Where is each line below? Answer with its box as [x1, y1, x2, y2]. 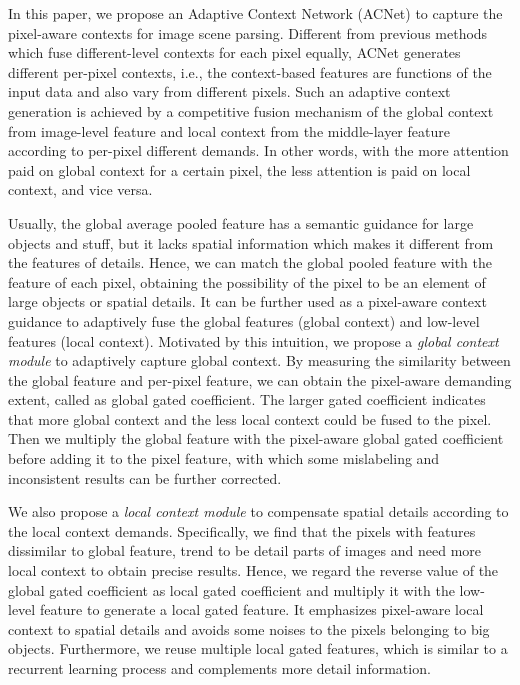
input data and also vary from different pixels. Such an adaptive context [8, 81, 451, 102]
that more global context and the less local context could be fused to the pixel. [8, 408, 492, 429]
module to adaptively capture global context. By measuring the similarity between [8, 350, 511, 371]
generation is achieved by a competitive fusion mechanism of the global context [8, 100, 494, 121]
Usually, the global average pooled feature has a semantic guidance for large [8, 212, 474, 233]
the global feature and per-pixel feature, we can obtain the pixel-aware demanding [8, 369, 512, 390]
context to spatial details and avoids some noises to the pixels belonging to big [8, 618, 490, 639]
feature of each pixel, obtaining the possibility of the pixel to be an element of [8, 271, 486, 292]
